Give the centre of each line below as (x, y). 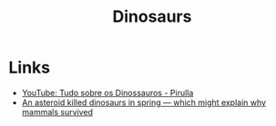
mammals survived (57, 111)
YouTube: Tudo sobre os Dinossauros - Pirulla (107, 92)
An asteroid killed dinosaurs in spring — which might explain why (143, 102)
